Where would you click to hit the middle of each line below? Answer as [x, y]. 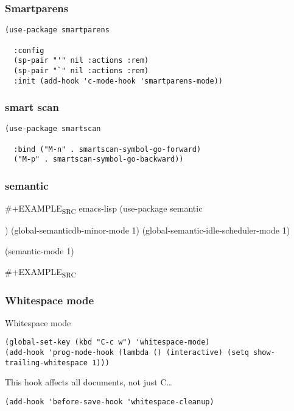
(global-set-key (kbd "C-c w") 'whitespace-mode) [107, 342]
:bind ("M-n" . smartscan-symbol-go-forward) [107, 149]
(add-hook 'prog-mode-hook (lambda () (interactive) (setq [127, 353]
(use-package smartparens [57, 30]
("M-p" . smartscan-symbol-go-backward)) [99, 159]
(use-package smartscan [53, 129]
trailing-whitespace [47, 363]
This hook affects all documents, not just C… [89, 382]
